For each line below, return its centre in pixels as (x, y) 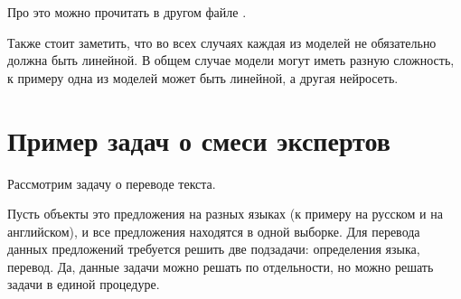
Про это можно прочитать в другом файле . (127, 12)
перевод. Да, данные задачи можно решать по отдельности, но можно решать (221, 266)
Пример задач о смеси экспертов (199, 140)
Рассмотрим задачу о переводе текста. (112, 183)
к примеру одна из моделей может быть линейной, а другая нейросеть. (203, 77)
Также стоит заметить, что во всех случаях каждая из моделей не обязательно (222, 42)
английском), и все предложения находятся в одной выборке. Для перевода (214, 231)
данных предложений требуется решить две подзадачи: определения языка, (214, 249)
